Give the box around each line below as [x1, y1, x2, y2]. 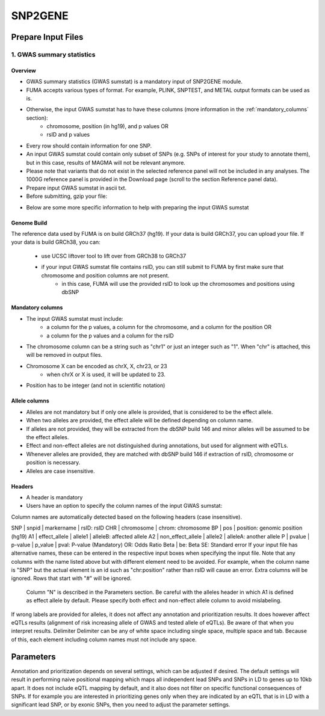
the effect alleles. [26, 434, 69, 441]
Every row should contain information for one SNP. [26, 142, 152, 149]
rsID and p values [46, 131, 90, 138]
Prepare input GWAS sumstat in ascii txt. [26, 184, 126, 191]
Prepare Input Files [11, 32, 84, 42]
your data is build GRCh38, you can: [11, 238, 101, 246]
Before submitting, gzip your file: [26, 193, 108, 200]
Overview [11, 67, 36, 74]
